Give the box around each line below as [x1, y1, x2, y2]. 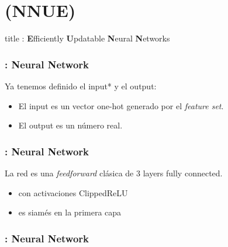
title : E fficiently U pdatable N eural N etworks [5, 32, 170, 44]
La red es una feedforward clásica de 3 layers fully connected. [5, 166, 223, 179]
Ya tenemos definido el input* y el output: [5, 79, 157, 92]
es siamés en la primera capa [18, 206, 122, 218]
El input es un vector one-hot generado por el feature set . [18, 99, 224, 112]
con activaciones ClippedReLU [18, 186, 128, 199]
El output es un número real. [18, 119, 123, 131]
